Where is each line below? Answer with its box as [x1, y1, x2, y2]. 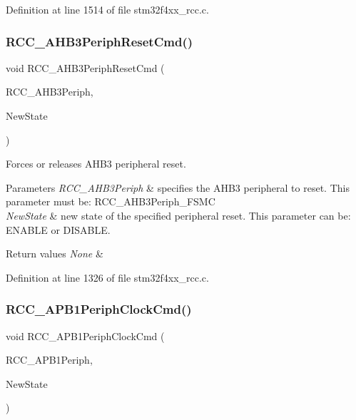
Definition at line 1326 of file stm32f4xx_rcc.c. [6, 270, 209, 285]
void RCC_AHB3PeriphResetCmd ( [6, 60, 165, 75]
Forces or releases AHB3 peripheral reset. [6, 156, 186, 171]
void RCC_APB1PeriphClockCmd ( [6, 328, 165, 343]
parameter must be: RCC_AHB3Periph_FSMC [6, 194, 215, 209]
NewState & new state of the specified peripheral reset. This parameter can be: [6, 208, 351, 222]
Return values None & [6, 246, 103, 261]
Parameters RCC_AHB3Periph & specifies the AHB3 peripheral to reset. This [6, 180, 350, 195]
